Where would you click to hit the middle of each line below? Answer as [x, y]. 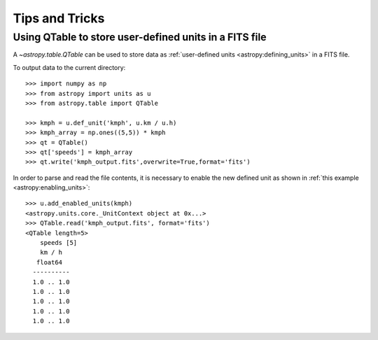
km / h [51, 253]
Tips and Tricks [59, 18]
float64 [49, 262]
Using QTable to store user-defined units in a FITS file [140, 37]
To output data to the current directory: [69, 67]
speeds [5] [58, 243]
